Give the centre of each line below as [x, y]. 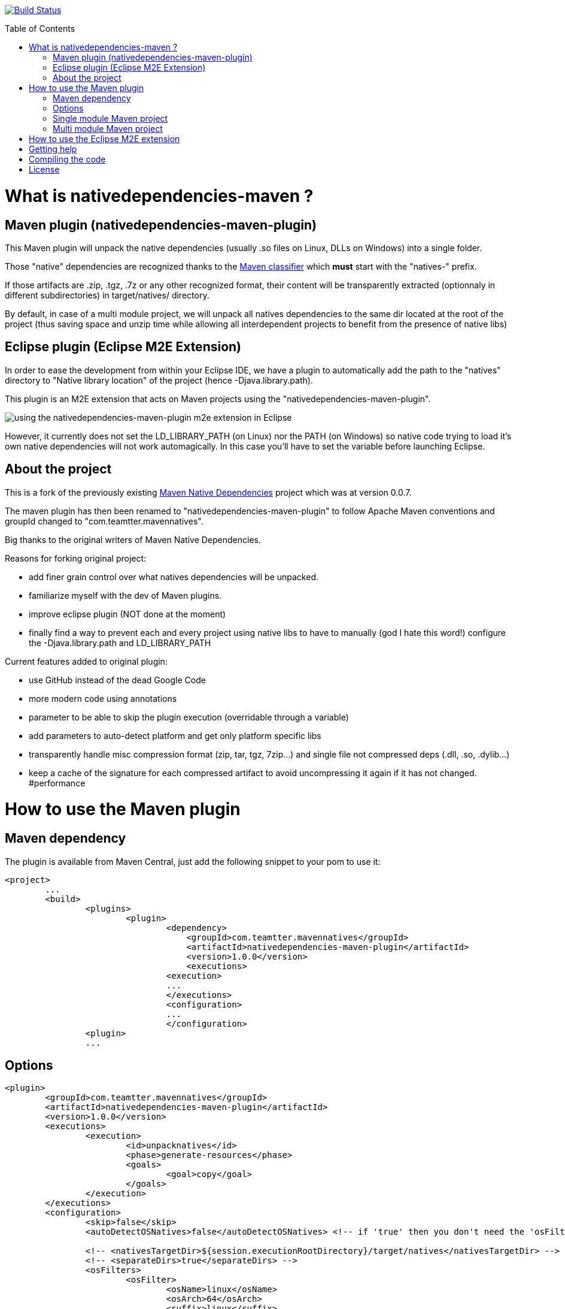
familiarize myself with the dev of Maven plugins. [125, 595]
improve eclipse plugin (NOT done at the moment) [127, 614]
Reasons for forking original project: [76, 558]
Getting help [53, 149]
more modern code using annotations [103, 698]
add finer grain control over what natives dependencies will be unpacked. [174, 577]
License [44, 169]
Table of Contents [40, 28]
